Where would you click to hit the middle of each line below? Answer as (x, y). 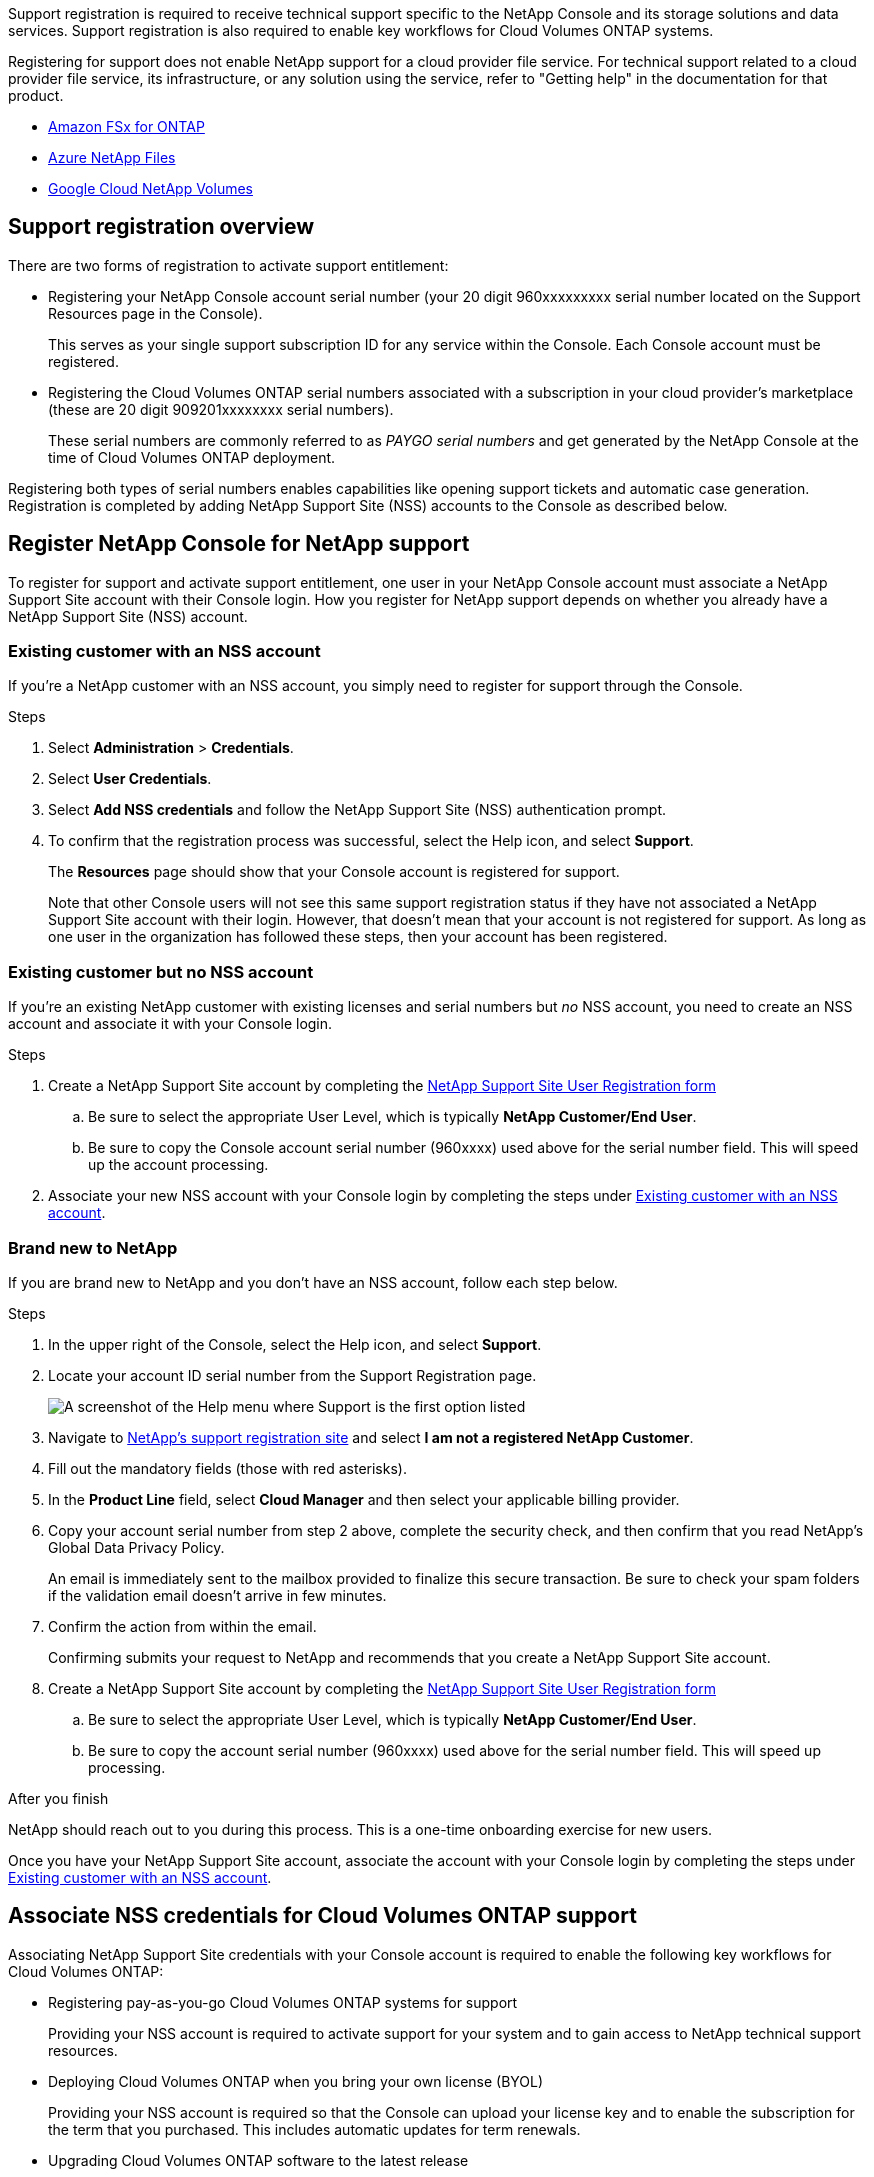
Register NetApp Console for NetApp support (239, 544)
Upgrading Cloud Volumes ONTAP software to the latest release (258, 2160)
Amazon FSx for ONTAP (126, 126)
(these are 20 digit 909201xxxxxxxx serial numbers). (221, 409)
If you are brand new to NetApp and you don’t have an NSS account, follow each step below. (313, 1282)
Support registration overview (161, 227)
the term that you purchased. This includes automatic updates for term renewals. (314, 2129)
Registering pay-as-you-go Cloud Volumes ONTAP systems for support (283, 2002)
